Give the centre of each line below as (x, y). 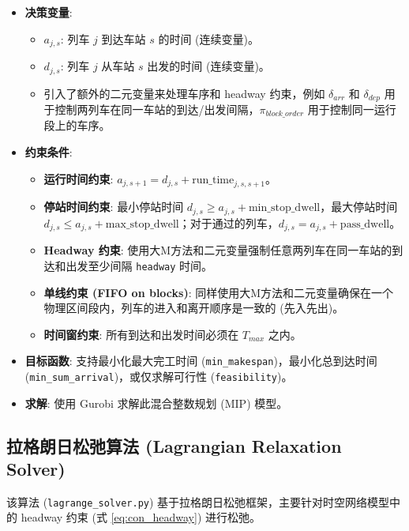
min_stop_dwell (284, 208)
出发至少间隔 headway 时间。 (139, 265)
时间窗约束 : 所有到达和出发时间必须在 (141, 334)
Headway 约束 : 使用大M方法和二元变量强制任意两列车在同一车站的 (218, 250)
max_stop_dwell (142, 224)
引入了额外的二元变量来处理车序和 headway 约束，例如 (184, 93)
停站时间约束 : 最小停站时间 (114, 207)
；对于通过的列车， (229, 222)
